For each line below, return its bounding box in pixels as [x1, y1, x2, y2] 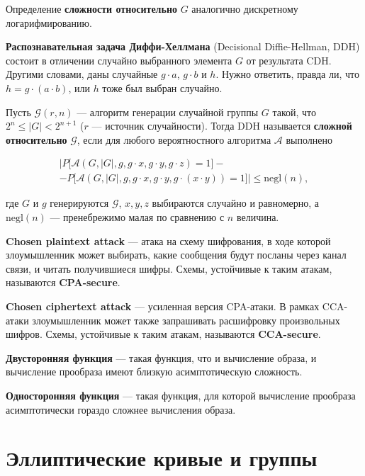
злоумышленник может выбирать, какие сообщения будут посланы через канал [6, 247, 347, 262]
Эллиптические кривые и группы [6, 443, 318, 472]
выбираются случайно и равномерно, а [152, 195, 319, 210]
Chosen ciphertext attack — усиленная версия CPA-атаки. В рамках [6, 298, 320, 313]
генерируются [50, 195, 109, 210]
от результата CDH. [246, 52, 332, 67]
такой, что [272, 104, 317, 119]
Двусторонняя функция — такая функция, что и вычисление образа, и [6, 350, 317, 365]
